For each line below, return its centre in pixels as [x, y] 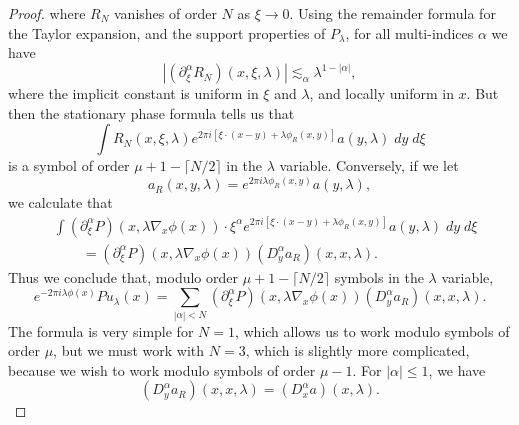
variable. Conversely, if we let [369, 165]
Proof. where [47, 13]
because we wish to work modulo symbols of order [162, 369]
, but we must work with [129, 350]
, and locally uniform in [381, 93]
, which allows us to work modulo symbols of [372, 330]
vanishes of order [165, 13]
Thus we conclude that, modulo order [123, 276]
